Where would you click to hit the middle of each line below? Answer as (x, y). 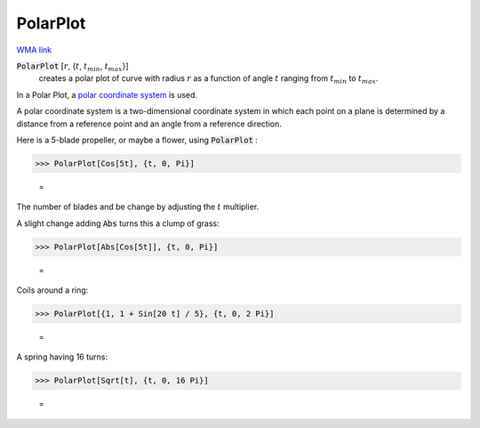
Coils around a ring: (52, 290)
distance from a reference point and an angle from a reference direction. (149, 124)
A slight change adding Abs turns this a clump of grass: (118, 223)
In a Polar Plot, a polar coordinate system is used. (107, 94)
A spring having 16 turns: (62, 357)
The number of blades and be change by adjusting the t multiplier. (138, 207)
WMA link (34, 50)
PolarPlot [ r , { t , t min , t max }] (72, 67)
